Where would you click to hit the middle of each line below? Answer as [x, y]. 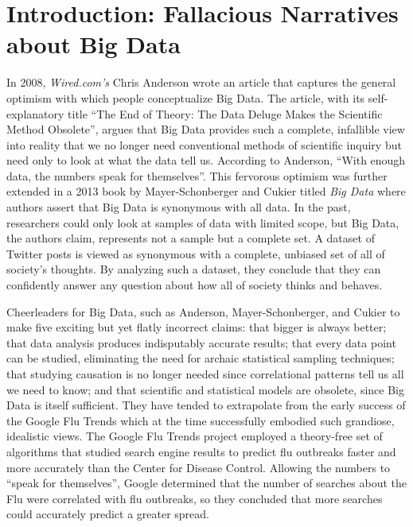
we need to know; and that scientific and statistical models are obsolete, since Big [205, 389]
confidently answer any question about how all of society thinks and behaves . [195, 285]
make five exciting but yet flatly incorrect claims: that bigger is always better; [197, 327]
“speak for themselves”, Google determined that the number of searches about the [207, 483]
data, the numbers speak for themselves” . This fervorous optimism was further [197, 175]
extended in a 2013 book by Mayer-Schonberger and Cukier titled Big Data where [206, 191]
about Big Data [94, 44]
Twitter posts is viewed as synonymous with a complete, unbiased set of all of [196, 253]
